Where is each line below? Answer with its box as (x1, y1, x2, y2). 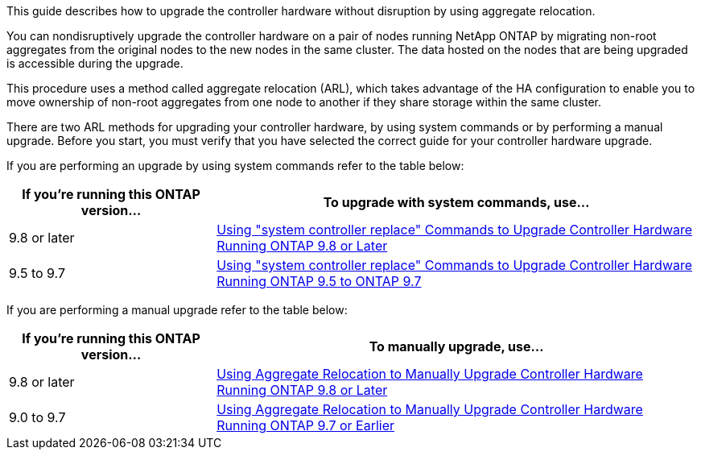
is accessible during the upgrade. (6, 56, 183, 70)
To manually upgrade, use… (369, 338, 544, 354)
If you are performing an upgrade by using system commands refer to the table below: (6, 159, 464, 172)
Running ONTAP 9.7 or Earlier (216, 417, 395, 433)
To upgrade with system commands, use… (323, 194, 590, 210)
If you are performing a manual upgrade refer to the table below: (6, 303, 348, 317)
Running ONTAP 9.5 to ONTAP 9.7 (216, 273, 422, 289)
